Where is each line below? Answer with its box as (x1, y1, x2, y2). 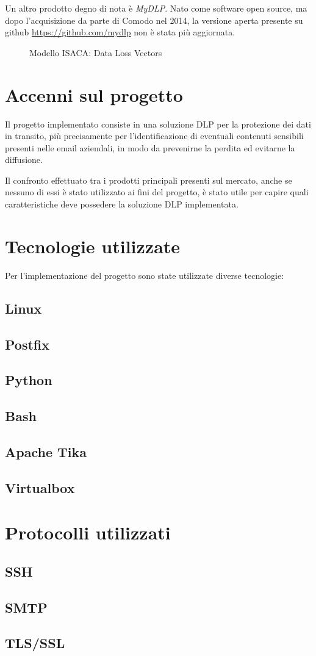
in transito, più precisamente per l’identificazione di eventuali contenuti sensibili (5, 129, 304, 142)
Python (5, 370, 52, 389)
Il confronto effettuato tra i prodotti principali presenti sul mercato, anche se (5, 173, 292, 186)
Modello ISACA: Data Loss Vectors (29, 46, 162, 59)
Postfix (5, 334, 49, 353)
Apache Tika (5, 442, 87, 461)
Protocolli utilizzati (5, 520, 171, 545)
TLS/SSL (5, 633, 65, 652)
